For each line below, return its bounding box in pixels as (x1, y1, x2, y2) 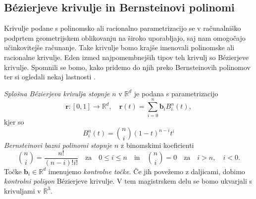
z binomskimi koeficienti (121, 140, 194, 150)
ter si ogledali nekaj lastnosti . (4, 71, 96, 82)
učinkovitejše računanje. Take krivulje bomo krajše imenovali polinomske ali (4, 42, 235, 53)
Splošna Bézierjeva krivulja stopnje (4, 88, 110, 98)
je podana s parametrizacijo (134, 88, 218, 98)
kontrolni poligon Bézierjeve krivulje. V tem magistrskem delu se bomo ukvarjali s (4, 176, 253, 186)
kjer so (4, 117, 24, 127)
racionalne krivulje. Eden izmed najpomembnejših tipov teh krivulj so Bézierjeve (4, 52, 249, 62)
